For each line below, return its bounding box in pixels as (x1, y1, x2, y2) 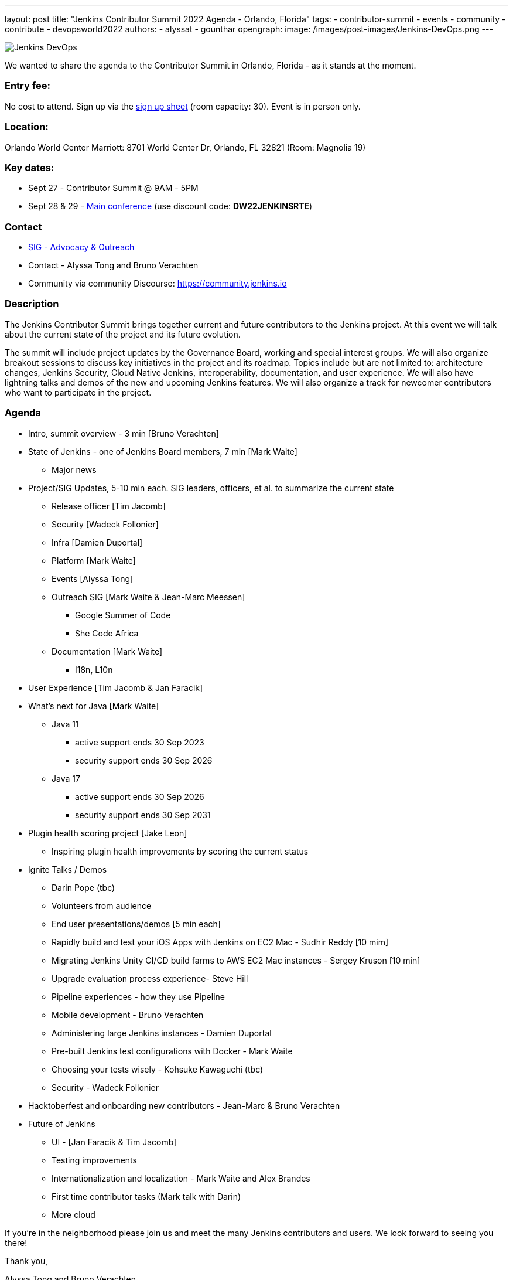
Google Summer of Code (75, 610, 171, 620)
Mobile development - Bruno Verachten (52, 1009, 204, 1020)
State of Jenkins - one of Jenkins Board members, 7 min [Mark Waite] (28, 446, 297, 457)
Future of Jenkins (28, 1118, 95, 1129)
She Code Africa (75, 628, 139, 638)
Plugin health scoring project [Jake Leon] (28, 828, 187, 838)
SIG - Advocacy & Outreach (28, 242, 135, 252)
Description (5, 298, 59, 310)
